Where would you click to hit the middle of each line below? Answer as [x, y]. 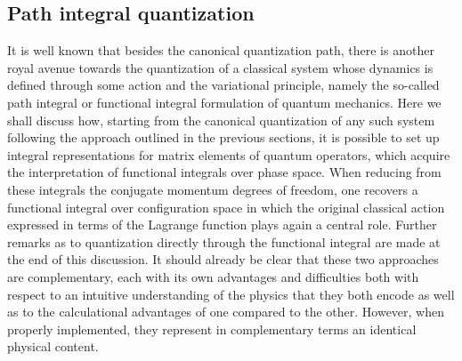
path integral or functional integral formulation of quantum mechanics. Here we [224, 102]
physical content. [53, 346]
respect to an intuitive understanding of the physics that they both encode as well [231, 294]
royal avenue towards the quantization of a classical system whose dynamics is [220, 67]
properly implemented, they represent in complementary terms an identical [212, 329]
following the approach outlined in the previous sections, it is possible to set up [223, 137]
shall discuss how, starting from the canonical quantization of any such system [221, 120]
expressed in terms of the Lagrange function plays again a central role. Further [222, 225]
